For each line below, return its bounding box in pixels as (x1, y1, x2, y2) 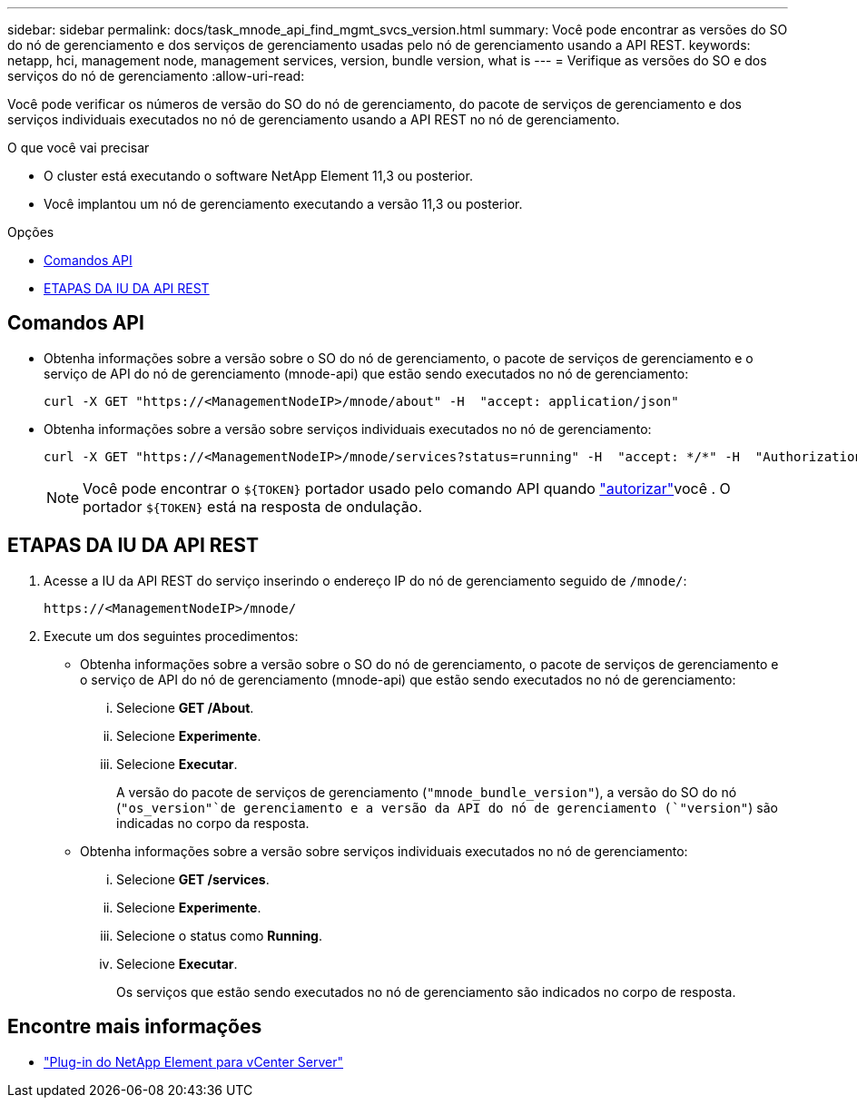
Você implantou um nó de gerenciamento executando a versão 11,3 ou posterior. (44, 196, 523, 212)
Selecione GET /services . (116, 871, 270, 887)
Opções (7, 224, 54, 240)
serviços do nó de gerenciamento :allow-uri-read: (7, 68, 305, 84)
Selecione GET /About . (116, 699, 254, 715)
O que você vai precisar (7, 140, 150, 155)
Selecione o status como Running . (116, 927, 323, 943)
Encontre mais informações (7, 1015, 262, 1039)
